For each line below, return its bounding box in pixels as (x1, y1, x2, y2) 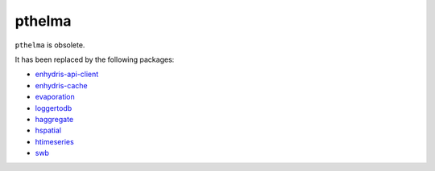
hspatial (35, 125, 62, 136)
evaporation (35, 92, 76, 102)
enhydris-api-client (35, 69, 99, 79)
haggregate (35, 114, 74, 124)
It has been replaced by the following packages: (14, 55, 175, 64)
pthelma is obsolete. (14, 40, 85, 50)
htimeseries (35, 136, 74, 146)
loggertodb (35, 103, 72, 112)
